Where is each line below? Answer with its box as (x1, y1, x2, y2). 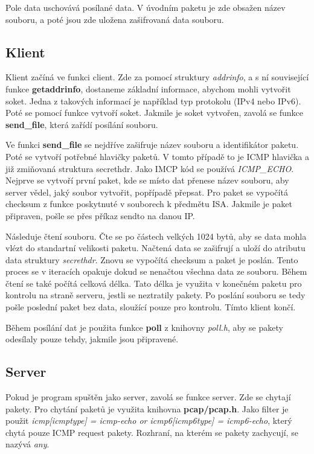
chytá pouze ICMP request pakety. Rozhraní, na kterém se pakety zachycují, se (5, 426, 298, 438)
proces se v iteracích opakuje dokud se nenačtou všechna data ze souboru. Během (5, 265, 307, 278)
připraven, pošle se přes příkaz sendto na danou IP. (5, 209, 195, 222)
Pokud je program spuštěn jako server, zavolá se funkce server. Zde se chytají (5, 391, 291, 403)
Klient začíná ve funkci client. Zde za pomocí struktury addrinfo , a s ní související (5, 71, 309, 83)
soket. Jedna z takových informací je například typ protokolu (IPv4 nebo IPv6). (5, 94, 301, 107)
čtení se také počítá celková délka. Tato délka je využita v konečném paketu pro (5, 277, 302, 289)
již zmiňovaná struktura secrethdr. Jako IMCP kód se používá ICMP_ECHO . (5, 162, 294, 174)
